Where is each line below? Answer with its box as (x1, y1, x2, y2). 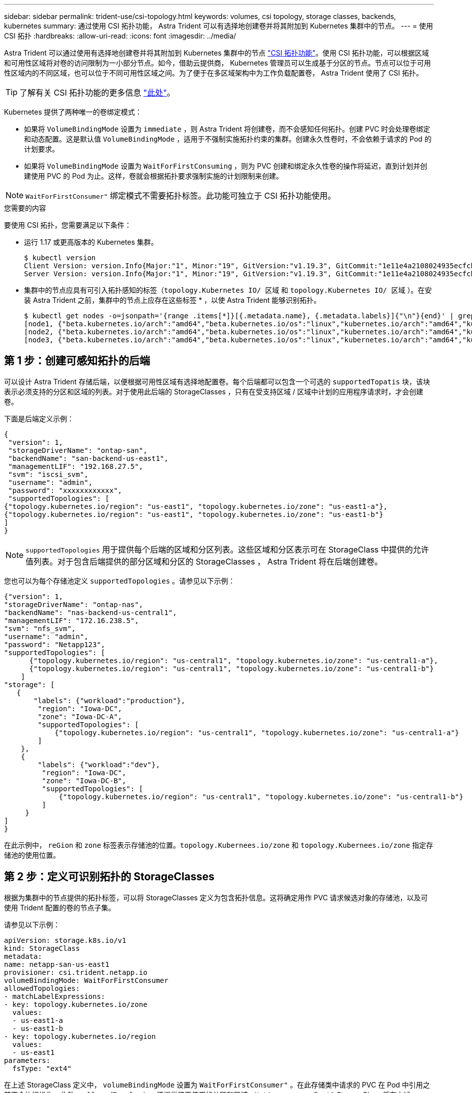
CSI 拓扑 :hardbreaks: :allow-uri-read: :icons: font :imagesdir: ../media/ (4, 32, 236, 40)
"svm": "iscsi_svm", (8, 470, 88, 478)
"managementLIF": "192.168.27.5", (8, 462, 143, 470)
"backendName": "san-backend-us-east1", (8, 454, 168, 462)
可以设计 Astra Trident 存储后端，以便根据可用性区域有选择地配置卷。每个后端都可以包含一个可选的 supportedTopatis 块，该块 (4, 377, 430, 386)
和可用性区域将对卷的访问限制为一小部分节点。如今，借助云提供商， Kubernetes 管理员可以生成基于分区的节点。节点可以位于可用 (4, 59, 431, 67)
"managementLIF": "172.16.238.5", (4, 616, 139, 625)
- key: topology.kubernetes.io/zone (4, 1000, 147, 1008)
